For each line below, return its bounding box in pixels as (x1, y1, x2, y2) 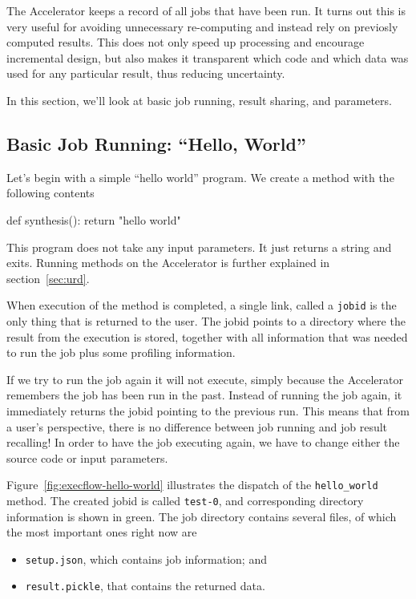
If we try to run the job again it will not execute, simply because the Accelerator (6, 370, 403, 387)
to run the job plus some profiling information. (6, 344, 236, 361)
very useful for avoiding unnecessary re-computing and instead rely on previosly (6, 18, 398, 34)
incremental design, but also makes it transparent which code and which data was (6, 49, 409, 66)
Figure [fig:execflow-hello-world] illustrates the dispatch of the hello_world (6, 476, 378, 493)
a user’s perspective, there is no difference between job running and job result (6, 418, 388, 435)
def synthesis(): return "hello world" (6, 211, 181, 228)
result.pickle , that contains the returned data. (25, 577, 265, 594)
